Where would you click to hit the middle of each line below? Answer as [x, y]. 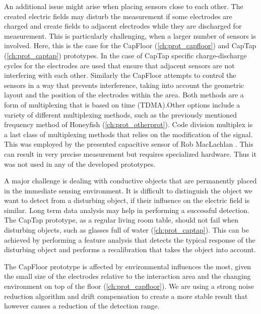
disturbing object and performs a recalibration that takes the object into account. [130, 249]
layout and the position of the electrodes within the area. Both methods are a [124, 95]
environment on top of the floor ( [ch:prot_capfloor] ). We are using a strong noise [129, 286]
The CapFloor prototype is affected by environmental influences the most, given [128, 266]
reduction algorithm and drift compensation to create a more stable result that [126, 296]
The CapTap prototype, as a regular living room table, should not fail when [121, 220]
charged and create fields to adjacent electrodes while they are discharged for [123, 26]
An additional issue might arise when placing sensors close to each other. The [124, 6]
